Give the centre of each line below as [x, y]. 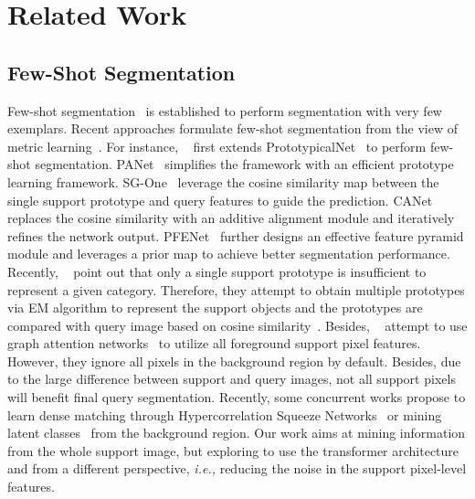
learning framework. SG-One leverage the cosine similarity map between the [223, 181]
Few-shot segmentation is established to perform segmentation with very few [225, 110]
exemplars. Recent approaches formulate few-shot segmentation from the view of [232, 128]
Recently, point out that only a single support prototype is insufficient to [217, 271]
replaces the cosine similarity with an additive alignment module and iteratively [231, 218]
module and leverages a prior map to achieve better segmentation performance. [229, 254]
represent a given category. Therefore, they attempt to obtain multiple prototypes [236, 289]
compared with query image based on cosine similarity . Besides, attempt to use [237, 325]
